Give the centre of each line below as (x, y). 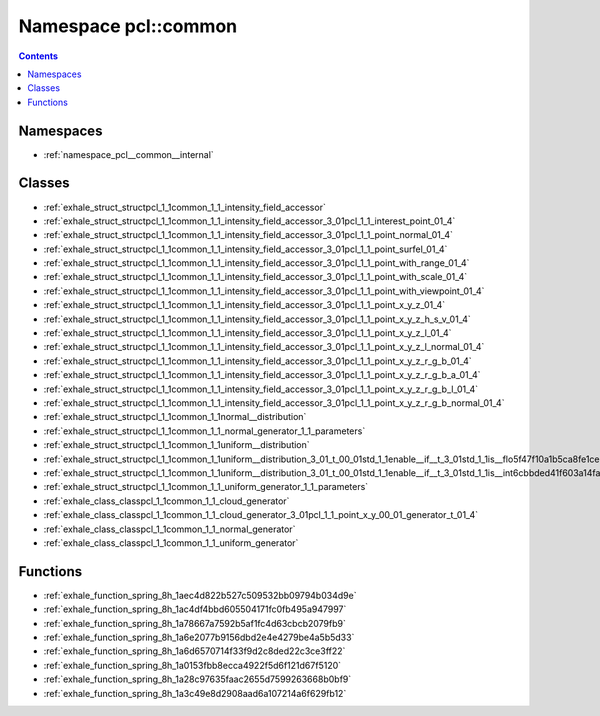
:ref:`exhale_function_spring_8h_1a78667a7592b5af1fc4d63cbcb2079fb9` (195, 623)
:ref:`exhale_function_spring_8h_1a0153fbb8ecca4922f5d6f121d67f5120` (192, 665)
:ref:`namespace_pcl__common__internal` (128, 154)
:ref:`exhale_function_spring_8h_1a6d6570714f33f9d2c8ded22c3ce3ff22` (194, 651)
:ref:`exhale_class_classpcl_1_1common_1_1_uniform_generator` (171, 542)
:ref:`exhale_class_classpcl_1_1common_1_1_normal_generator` (169, 529)
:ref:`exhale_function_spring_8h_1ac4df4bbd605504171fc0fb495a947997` (195, 609)
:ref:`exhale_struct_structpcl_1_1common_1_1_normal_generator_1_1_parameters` (204, 431)
